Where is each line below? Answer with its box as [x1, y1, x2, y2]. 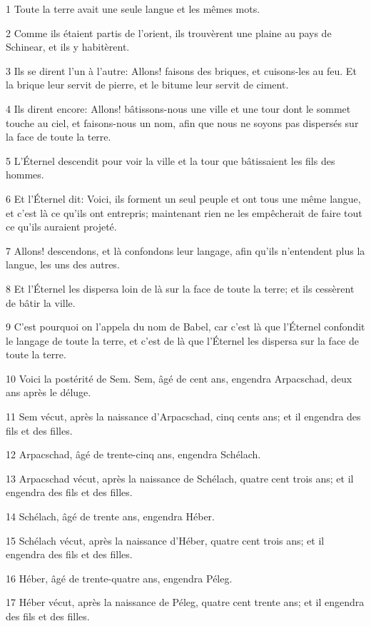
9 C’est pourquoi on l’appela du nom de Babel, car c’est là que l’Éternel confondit [6, 319, 365, 334]
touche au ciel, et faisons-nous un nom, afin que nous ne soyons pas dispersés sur [6, 115, 359, 130]
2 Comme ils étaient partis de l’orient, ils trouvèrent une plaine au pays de [6, 25, 332, 40]
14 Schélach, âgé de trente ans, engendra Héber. [6, 509, 215, 524]
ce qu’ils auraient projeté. [6, 219, 117, 234]
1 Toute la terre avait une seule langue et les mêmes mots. [6, 1, 260, 16]
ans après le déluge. [6, 385, 91, 400]
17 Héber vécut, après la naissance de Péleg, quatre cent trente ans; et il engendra [6, 595, 365, 610]
